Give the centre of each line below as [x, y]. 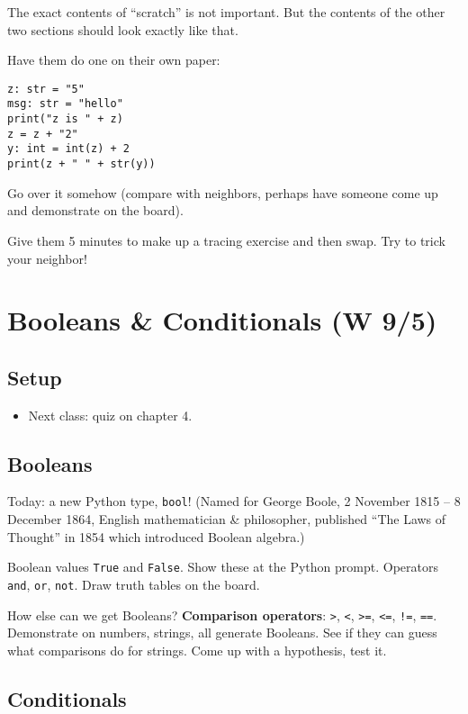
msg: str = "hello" [65, 104]
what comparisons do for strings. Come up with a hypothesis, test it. [197, 650]
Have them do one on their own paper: [114, 60]
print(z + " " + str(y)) [81, 164]
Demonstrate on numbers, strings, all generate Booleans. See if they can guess [222, 633]
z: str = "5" [46, 89]
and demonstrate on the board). [95, 210]
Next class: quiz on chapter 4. [110, 415]
